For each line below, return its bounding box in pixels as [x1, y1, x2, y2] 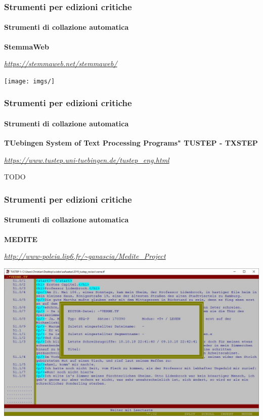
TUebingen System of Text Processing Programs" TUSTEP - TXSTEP [4, 137, 258, 148]
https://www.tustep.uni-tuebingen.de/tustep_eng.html [4, 154, 169, 165]
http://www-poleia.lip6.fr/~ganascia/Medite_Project [4, 251, 166, 261]
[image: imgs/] [4, 77, 55, 85]
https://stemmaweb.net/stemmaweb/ [4, 58, 117, 69]
